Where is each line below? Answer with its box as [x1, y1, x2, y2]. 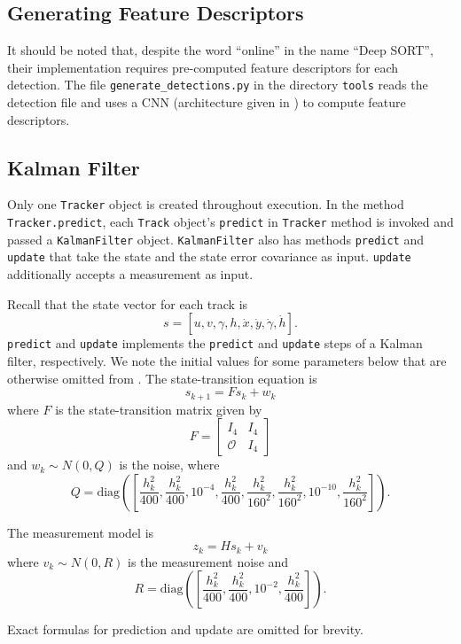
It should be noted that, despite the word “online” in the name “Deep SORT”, [7, 41, 434, 59]
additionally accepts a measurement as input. [7, 265, 254, 283]
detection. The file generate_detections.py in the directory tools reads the [7, 75, 428, 94]
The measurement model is [7, 523, 154, 541]
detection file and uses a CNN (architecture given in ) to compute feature [7, 93, 406, 112]
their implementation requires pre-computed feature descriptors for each [7, 58, 399, 76]
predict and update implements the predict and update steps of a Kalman [7, 334, 423, 353]
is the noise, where [119, 455, 220, 474]
